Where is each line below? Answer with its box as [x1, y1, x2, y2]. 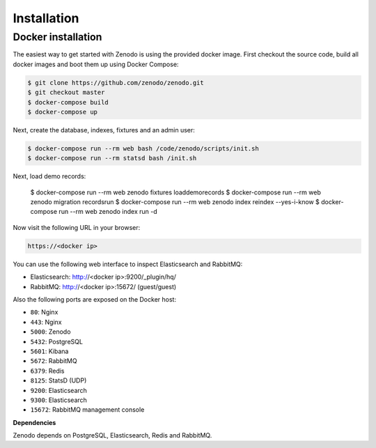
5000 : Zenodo [30, 327, 71, 336]
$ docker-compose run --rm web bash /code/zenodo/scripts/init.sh [27, 144, 259, 153]
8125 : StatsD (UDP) [30, 376, 87, 385]
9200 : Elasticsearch [30, 386, 87, 394]
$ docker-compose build [27, 98, 109, 106]
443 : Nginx [30, 318, 62, 326]
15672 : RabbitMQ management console [30, 405, 145, 414]
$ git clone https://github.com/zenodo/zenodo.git [27, 79, 205, 86]
